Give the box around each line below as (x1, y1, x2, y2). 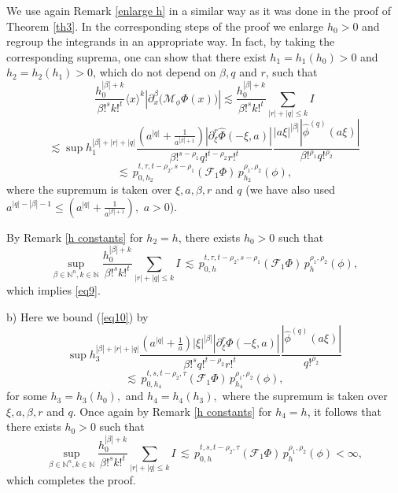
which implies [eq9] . (6, 282, 101, 298)
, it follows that (307, 402, 381, 419)
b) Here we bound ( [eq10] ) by (6, 308, 149, 324)
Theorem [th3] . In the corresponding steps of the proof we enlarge (6, 17, 324, 34)
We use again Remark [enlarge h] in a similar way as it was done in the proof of (6, 2, 392, 18)
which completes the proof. (6, 472, 136, 488)
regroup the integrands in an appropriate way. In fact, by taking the (6, 33, 335, 50)
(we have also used (245, 180, 335, 197)
